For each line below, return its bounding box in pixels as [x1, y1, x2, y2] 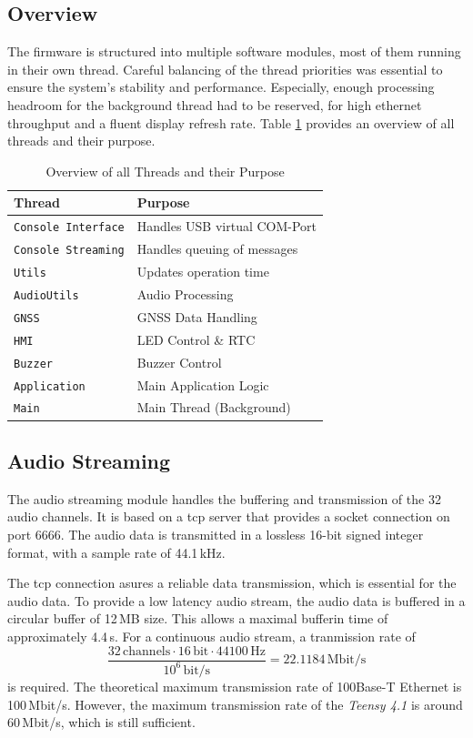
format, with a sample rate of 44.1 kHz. [7, 542, 226, 561]
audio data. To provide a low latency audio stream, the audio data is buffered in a [7, 591, 466, 610]
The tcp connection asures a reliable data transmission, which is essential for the [7, 573, 457, 592]
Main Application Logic [136, 375, 269, 394]
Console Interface [14, 221, 125, 235]
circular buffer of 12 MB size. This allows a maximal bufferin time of [7, 609, 388, 628]
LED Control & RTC [136, 329, 256, 349]
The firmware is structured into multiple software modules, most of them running [7, 42, 461, 61]
